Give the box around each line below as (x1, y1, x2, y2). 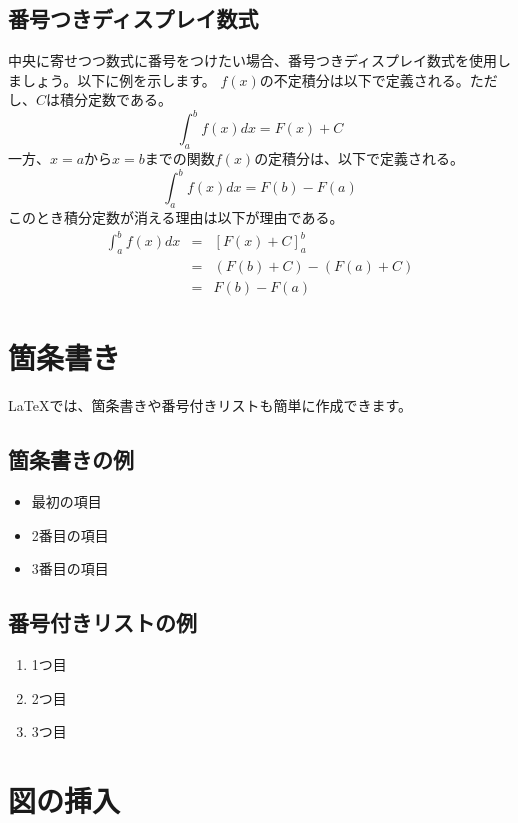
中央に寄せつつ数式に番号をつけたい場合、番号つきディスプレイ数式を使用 (8, 50, 498, 71)
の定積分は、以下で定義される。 (254, 148, 465, 169)
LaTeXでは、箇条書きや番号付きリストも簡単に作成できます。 (8, 395, 413, 416)
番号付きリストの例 (8, 607, 197, 638)
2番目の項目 (31, 524, 109, 545)
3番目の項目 (31, 558, 109, 579)
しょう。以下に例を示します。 (21, 69, 216, 90)
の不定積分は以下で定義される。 (259, 69, 470, 90)
